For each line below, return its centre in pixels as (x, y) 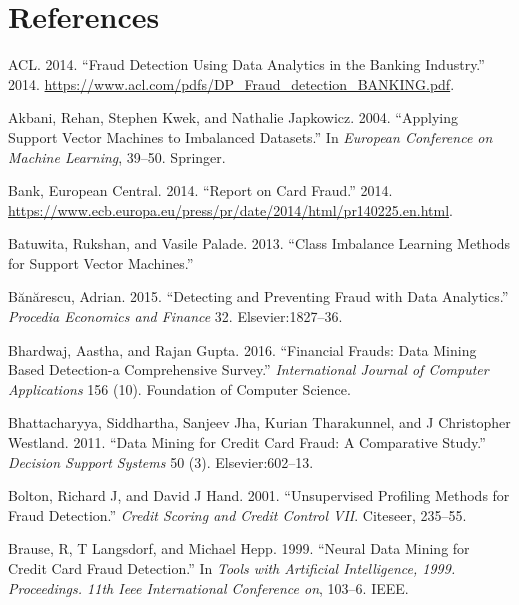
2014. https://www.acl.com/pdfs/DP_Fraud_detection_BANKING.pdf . (231, 83)
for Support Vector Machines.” (101, 262)
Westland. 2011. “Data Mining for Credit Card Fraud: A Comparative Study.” (247, 442)
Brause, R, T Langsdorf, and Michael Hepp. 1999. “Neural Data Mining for (239, 548)
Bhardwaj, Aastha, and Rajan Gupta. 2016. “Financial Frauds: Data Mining (242, 349)
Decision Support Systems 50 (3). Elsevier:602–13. (161, 461)
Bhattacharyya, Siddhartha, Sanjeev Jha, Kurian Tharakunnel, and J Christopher (259, 422)
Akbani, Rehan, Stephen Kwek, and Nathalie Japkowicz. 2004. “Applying (233, 117)
